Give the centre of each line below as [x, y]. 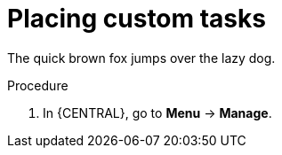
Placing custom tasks [137, 19]
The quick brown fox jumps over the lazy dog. [141, 58]
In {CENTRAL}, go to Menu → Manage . [157, 112]
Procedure [38, 85]
